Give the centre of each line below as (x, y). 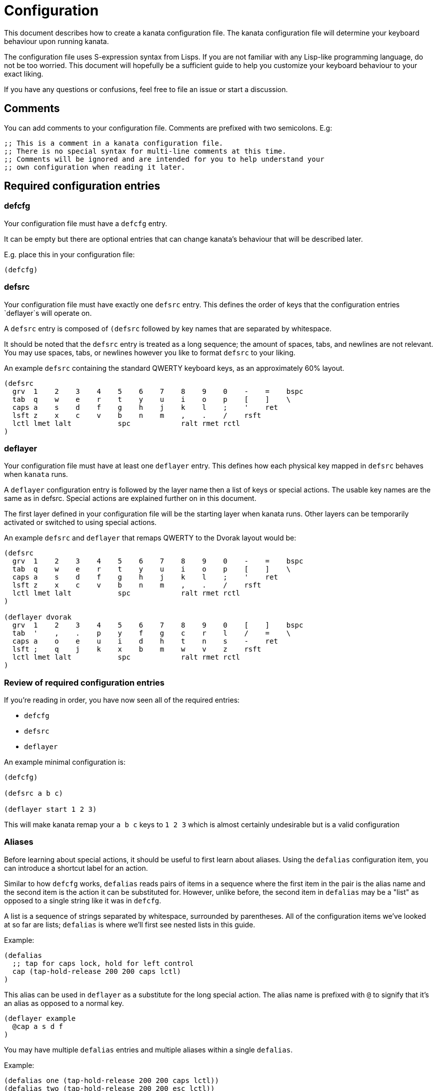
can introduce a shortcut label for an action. (76, 868)
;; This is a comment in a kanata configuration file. (114, 143)
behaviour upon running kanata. (56, 41)
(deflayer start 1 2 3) (50, 809)
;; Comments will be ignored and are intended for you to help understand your (164, 159)
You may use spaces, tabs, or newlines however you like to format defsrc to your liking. (150, 352)
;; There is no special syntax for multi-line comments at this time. (145, 151)
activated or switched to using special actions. (80, 522)
